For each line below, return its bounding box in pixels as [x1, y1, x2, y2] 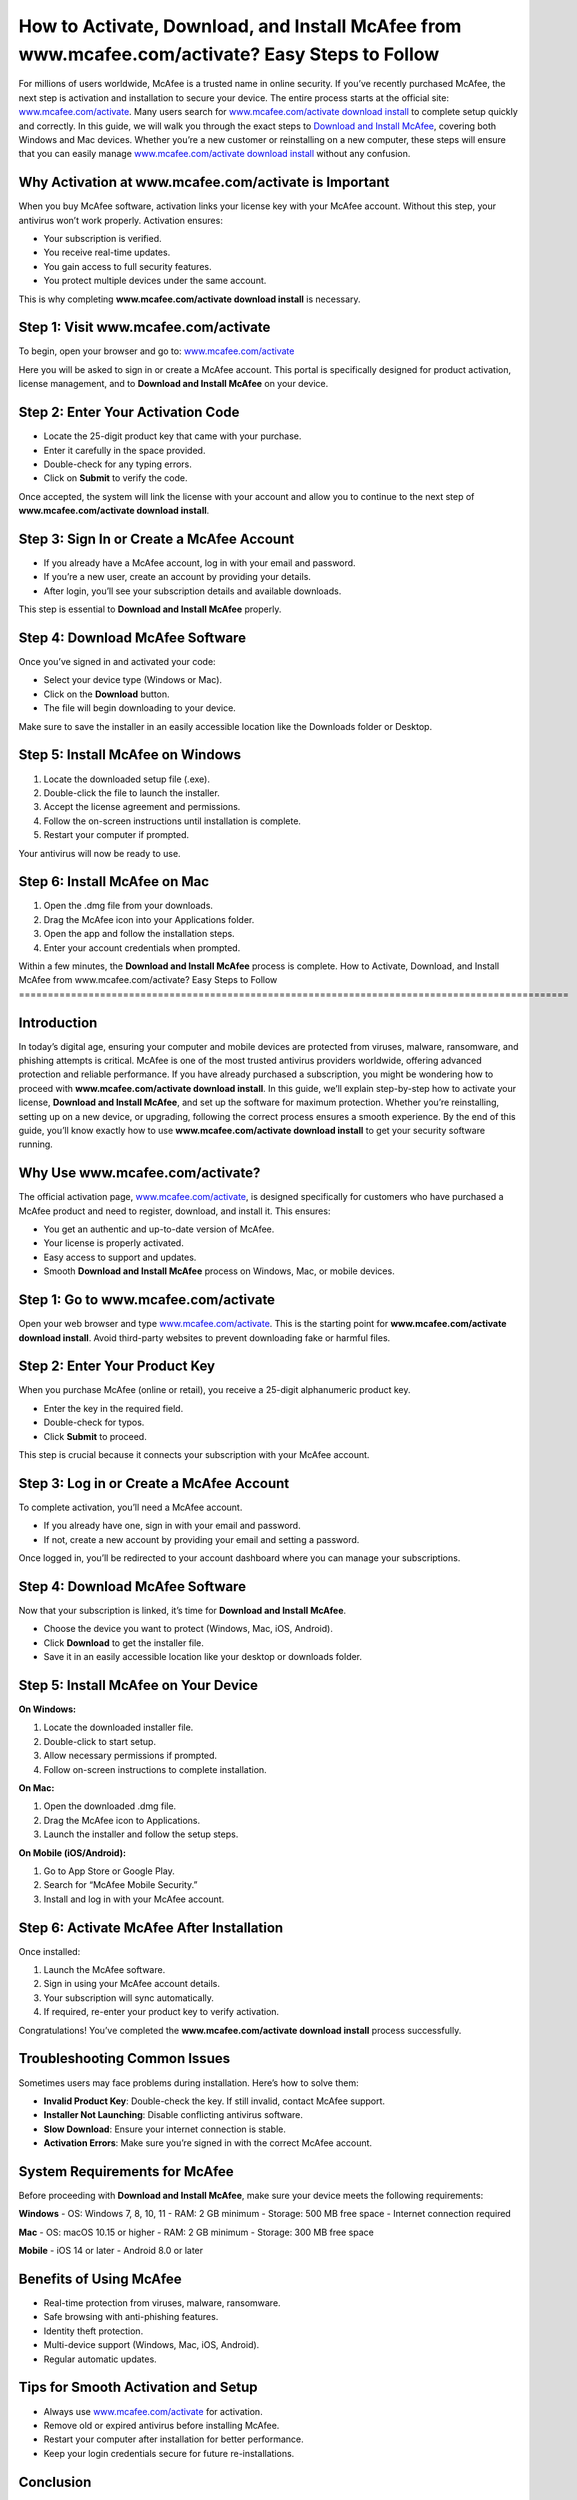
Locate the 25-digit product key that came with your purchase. [43, 430, 302, 442]
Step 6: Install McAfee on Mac [18, 873, 210, 890]
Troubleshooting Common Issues [18, 2050, 230, 2067]
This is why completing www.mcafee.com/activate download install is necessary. [18, 293, 361, 305]
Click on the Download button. [43, 688, 170, 700]
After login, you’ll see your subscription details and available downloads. [43, 585, 342, 597]
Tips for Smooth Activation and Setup [18, 2379, 259, 2396]
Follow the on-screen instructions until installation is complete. [43, 815, 302, 827]
